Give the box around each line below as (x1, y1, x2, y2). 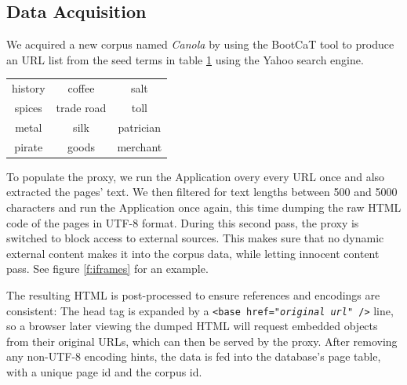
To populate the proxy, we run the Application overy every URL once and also (6, 168, 385, 184)
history (12, 80, 45, 96)
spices (14, 99, 42, 115)
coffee (67, 80, 95, 96)
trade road (56, 99, 107, 115)
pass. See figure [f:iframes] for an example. (6, 260, 209, 277)
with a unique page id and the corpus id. (6, 363, 202, 380)
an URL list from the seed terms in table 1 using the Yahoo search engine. (6, 51, 364, 67)
